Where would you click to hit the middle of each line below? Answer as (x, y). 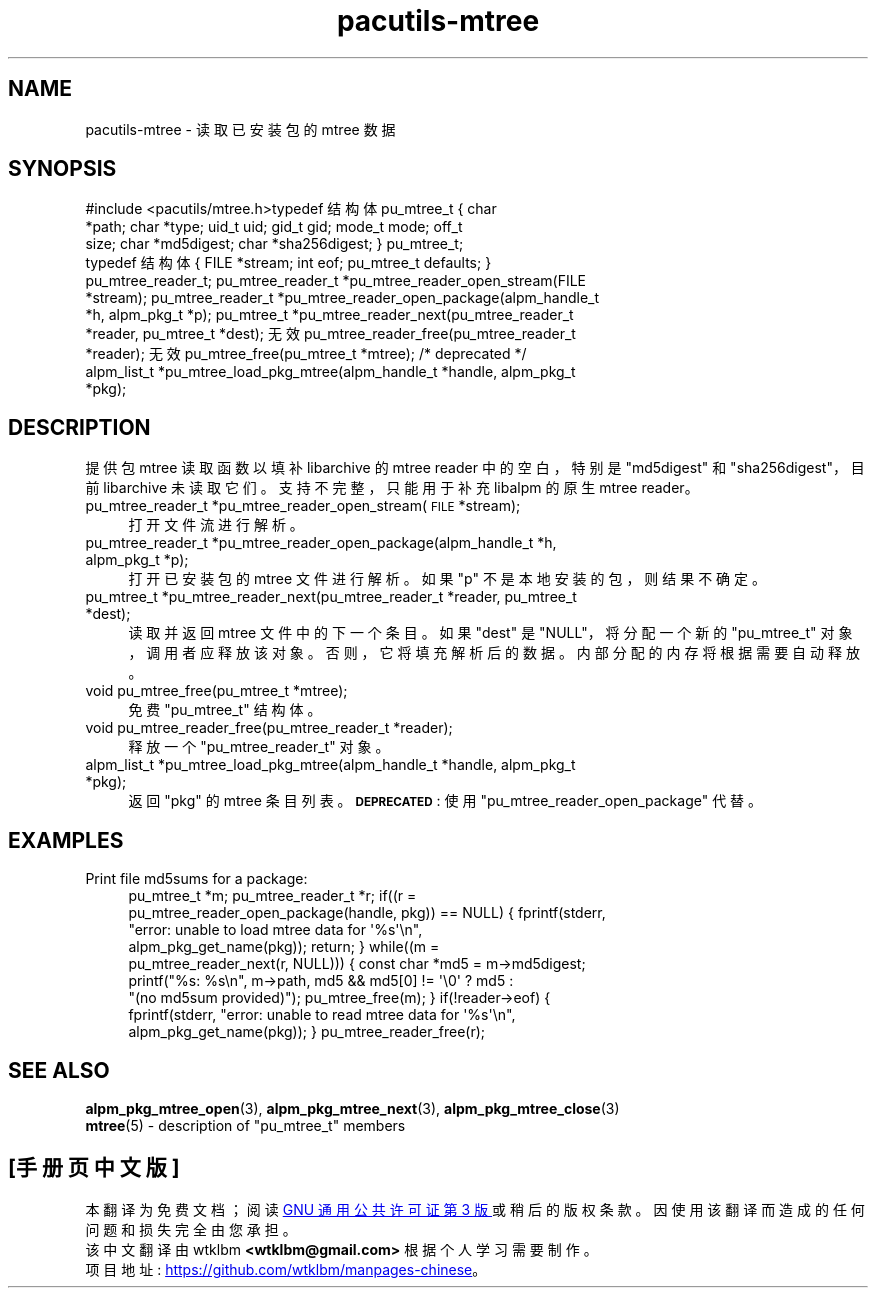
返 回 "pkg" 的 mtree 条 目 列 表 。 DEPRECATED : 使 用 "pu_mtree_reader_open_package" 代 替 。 (445, 801)
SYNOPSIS (62, 169)
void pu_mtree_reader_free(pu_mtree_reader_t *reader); (269, 728)
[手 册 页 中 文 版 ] (94, 1168)
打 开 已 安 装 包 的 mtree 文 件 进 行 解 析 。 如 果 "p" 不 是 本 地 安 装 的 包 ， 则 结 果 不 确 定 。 (447, 579)
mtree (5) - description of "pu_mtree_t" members (245, 1125)
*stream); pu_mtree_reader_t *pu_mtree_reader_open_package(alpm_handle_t (342, 298)
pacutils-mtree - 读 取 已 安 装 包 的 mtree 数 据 (240, 129)
